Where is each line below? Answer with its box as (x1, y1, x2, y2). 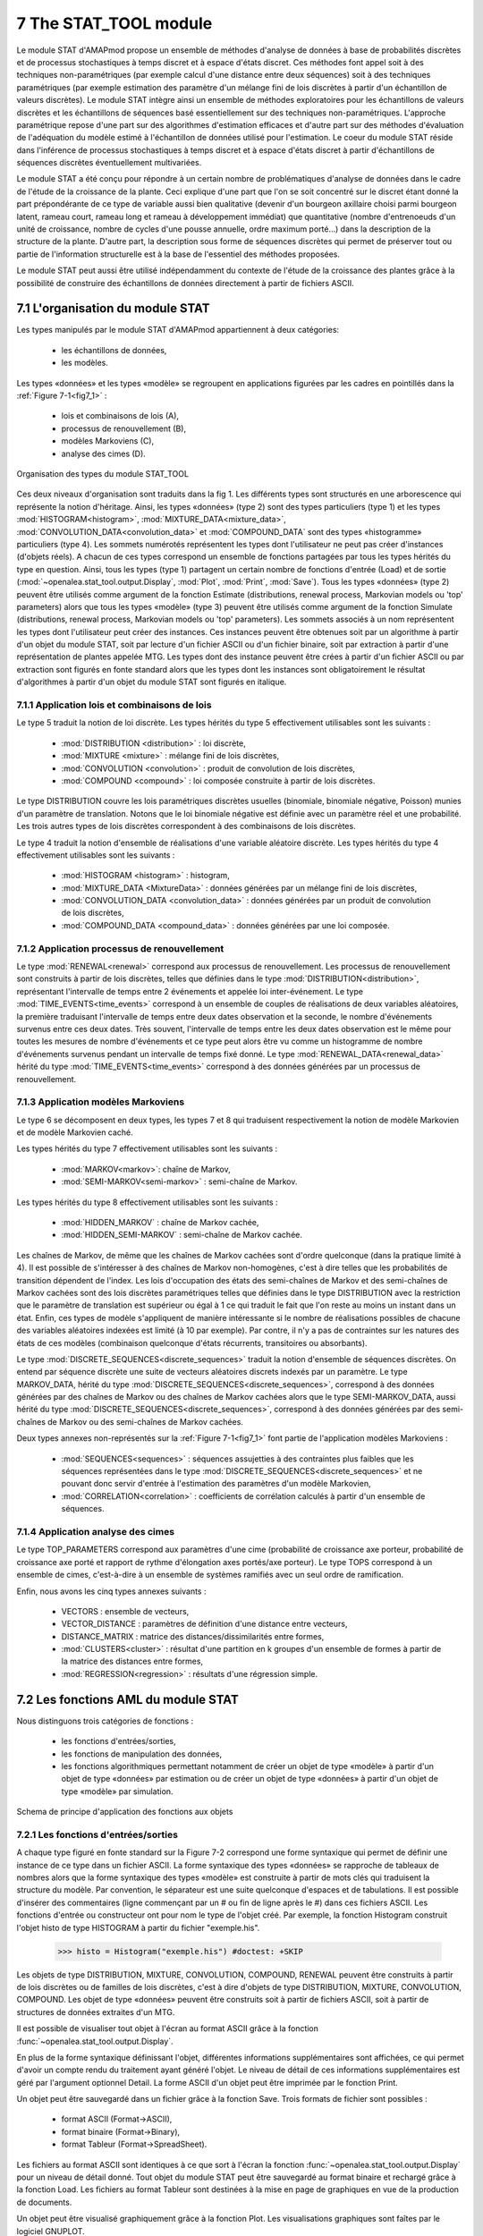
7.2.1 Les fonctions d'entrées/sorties (16, 1828, 179, 1841)
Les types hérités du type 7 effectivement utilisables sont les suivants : (16, 1143, 278, 1154)
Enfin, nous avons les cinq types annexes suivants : (16, 1586, 207, 1597)
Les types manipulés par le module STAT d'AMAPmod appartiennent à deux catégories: (16, 325, 340, 335)
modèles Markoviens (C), (61, 436, 155, 446)
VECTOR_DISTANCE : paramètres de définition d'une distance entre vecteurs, (61, 1619, 348, 1630)
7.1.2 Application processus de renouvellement (16, 942, 225, 954)
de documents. (16, 2197, 72, 2207)
